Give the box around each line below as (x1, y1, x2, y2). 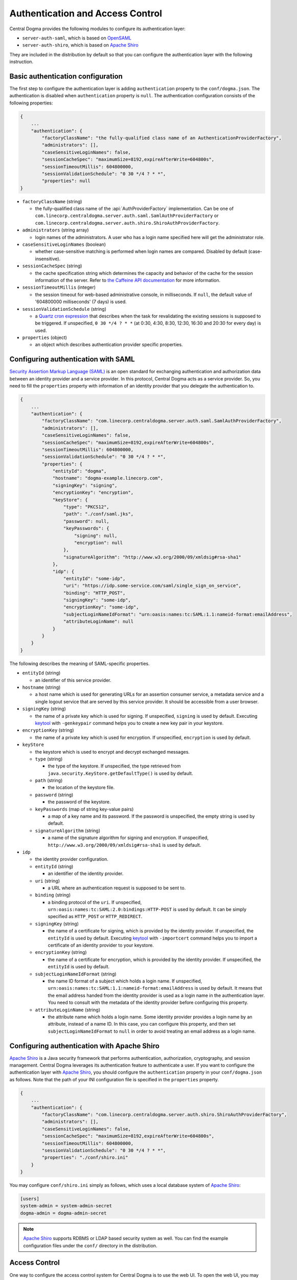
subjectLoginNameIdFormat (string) (35, 971, 117, 977)
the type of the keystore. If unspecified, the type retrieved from (48, 763, 181, 769)
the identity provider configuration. (35, 856, 108, 862)
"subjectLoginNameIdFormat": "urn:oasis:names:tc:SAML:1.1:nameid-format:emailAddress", (63, 611, 292, 617)
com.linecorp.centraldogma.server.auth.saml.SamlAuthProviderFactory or (35, 212, 219, 219)
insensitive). (35, 255, 61, 262)
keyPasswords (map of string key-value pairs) (35, 806, 134, 812)
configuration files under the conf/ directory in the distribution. (23, 1242, 157, 1249)
